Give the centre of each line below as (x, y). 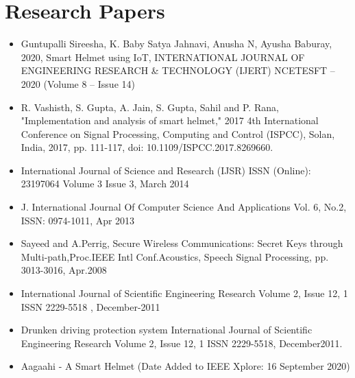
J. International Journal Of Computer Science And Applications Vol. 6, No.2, (184, 207)
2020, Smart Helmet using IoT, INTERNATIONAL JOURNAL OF (163, 57)
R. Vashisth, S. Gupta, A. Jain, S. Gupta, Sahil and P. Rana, (150, 107)
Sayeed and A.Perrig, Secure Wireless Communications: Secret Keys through (182, 243)
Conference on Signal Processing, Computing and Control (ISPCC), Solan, (178, 133)
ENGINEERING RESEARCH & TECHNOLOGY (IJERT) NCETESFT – (178, 70)
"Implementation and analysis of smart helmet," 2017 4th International (170, 120)
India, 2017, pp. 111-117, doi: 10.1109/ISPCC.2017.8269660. (147, 147)
